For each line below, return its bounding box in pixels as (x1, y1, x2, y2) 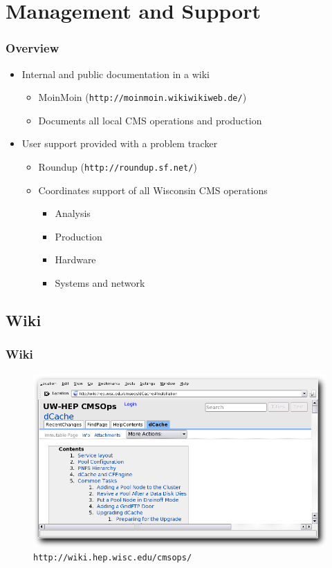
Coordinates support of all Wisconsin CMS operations (38, 182, 268, 197)
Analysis (55, 206, 91, 220)
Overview (6, 39, 59, 57)
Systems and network (55, 276, 145, 290)
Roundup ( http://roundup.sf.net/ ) (38, 160, 197, 174)
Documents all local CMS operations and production (38, 113, 262, 127)
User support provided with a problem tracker (21, 136, 218, 151)
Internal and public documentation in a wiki (21, 66, 210, 81)
